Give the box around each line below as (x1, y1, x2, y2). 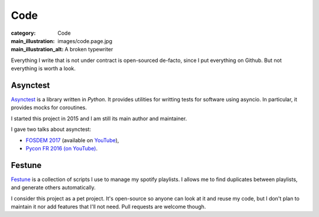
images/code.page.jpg (57, 37, 112, 44)
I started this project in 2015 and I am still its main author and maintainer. (11, 115, 187, 122)
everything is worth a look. (11, 65, 76, 72)
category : (11, 29, 36, 37)
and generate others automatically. (11, 184, 96, 191)
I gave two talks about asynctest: (11, 126, 92, 133)
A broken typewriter (64, 46, 113, 53)
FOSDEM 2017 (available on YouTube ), (25, 136, 119, 144)
